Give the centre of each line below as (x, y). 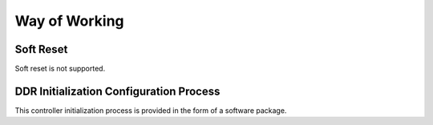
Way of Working (69, 21)
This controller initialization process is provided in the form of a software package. (151, 110)
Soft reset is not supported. (60, 69)
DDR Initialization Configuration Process (117, 91)
